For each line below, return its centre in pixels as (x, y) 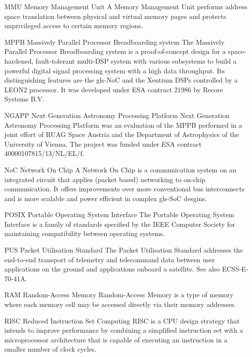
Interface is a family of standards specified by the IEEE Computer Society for (120, 224)
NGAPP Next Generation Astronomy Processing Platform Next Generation (117, 115)
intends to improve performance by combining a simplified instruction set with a (124, 330)
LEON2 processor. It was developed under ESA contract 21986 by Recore (114, 89)
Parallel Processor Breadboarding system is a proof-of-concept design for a (115, 51)
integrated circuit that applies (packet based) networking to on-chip (105, 179)
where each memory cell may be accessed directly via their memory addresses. (120, 304)
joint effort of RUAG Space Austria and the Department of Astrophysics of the (122, 134)
